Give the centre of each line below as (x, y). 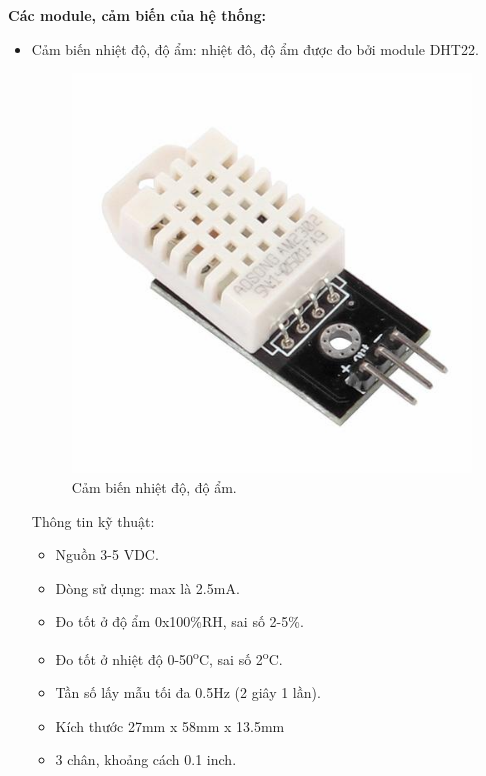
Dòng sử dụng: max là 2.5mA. (147, 587)
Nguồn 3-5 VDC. (107, 554)
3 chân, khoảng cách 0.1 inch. (146, 759)
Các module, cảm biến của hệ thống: (137, 15)
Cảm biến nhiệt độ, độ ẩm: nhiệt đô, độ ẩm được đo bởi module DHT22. (255, 48)
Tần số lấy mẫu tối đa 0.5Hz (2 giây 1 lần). (188, 692)
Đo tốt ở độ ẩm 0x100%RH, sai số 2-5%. (179, 621)
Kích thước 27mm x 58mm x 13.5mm (170, 725)
